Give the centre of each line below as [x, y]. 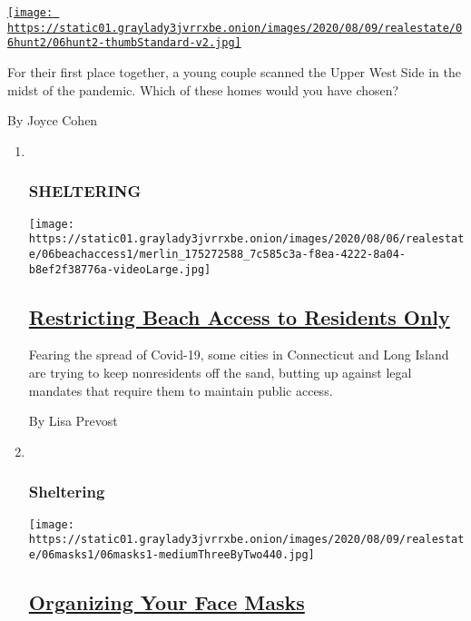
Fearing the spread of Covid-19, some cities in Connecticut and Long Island [239, 355]
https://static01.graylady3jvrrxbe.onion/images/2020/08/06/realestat [246, 239]
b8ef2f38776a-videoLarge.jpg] [120, 269]
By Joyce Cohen [53, 120]
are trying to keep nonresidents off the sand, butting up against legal [220, 372]
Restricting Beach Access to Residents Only [239, 316]
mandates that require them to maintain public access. [181, 390]
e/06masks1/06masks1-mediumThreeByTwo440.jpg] [172, 554]
